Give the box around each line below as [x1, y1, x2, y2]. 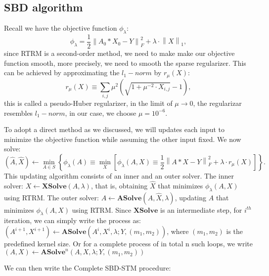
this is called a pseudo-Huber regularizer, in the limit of [4, 98, 173, 108]
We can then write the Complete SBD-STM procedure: [4, 263, 171, 273]
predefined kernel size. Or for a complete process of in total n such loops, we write [4, 238, 253, 248]
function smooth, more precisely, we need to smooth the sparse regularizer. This [4, 57, 246, 68]
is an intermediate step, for [160, 204, 242, 215]
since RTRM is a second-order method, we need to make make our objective [4, 48, 235, 58]
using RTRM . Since [72, 204, 132, 215]
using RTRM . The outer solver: [4, 192, 99, 202]
